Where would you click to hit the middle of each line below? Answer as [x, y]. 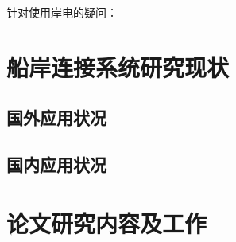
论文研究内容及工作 [107, 222]
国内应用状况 [56, 164]
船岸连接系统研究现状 [118, 66]
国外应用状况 [56, 117]
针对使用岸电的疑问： [62, 12]
